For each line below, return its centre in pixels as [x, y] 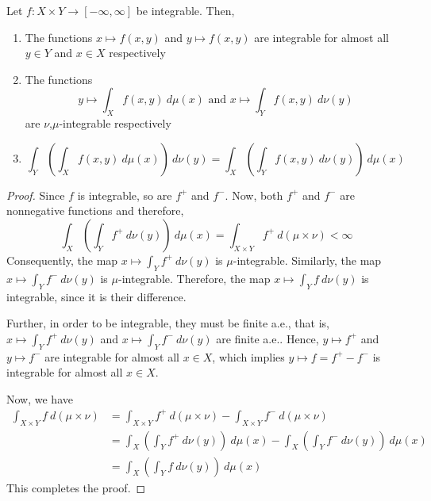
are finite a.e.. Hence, [267, 338]
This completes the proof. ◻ [76, 487]
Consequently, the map [62, 260]
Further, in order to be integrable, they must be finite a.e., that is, [168, 323]
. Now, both [254, 195]
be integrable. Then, [185, 10]
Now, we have [40, 398]
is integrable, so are [125, 195]
